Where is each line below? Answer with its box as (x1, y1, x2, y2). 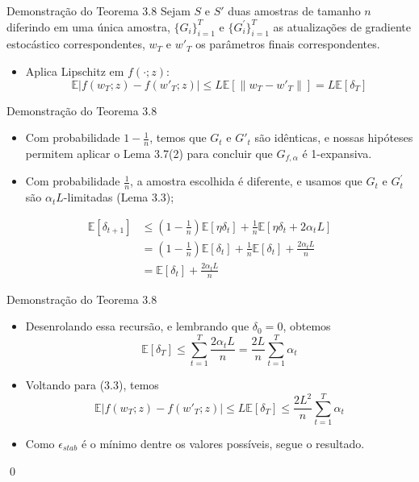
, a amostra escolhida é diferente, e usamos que (130, 172, 362, 189)
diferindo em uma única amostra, (6, 18, 170, 35)
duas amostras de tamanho (228, 2, 361, 19)
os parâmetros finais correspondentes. (195, 35, 380, 52)
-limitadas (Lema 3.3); (63, 189, 174, 206)
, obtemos (283, 318, 331, 334)
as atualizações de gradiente (273, 18, 411, 35)
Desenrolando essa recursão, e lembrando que (25, 318, 249, 334)
